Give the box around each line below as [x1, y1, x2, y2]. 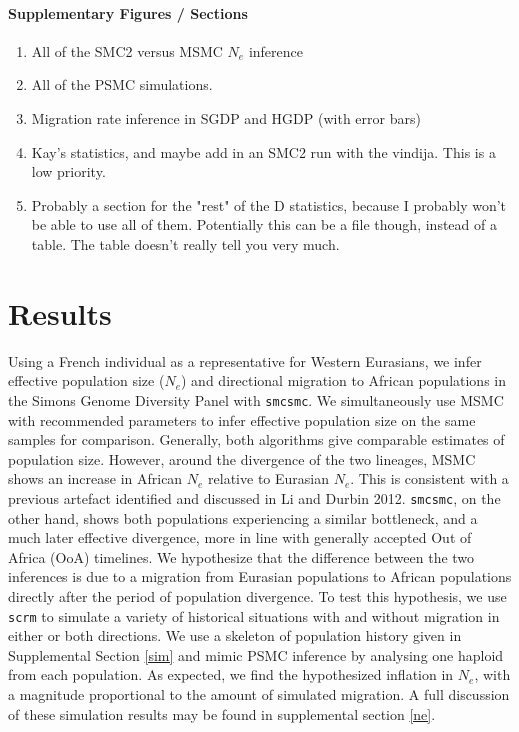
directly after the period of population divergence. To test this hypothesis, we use [8, 585, 507, 606]
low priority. [31, 161, 106, 182]
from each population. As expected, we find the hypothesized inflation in [8, 664, 454, 685]
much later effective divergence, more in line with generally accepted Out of [8, 527, 472, 548]
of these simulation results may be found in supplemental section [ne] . [8, 703, 436, 724]
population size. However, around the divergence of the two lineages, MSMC [8, 448, 476, 469]
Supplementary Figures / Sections [8, 2, 248, 23]
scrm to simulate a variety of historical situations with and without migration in [8, 605, 500, 626]
